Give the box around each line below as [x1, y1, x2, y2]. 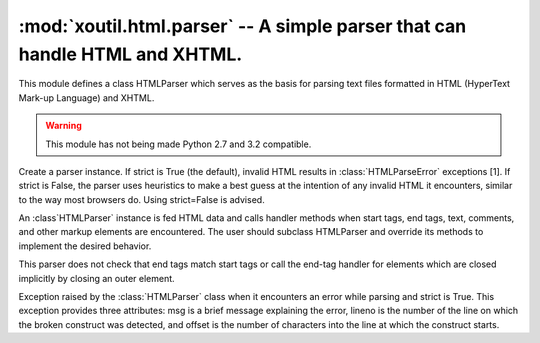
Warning [45, 120, 82, 132]
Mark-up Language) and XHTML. [18, 91, 155, 104]
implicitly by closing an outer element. [18, 272, 175, 284]
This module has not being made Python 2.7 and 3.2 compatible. [45, 138, 312, 150]
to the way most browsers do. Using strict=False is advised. [18, 193, 265, 205]
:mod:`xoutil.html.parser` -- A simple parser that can [18, 15, 467, 37]
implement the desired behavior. [18, 240, 152, 252]
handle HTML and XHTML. [18, 43, 243, 65]
